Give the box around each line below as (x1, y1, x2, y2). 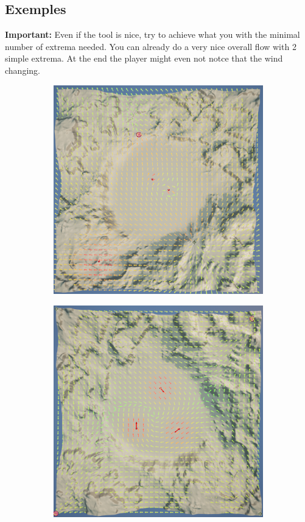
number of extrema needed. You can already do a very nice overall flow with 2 (5, 40, 296, 52)
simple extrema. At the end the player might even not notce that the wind (5, 52, 283, 65)
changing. (5, 63, 40, 76)
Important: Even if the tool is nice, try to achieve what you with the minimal (5, 28, 300, 41)
